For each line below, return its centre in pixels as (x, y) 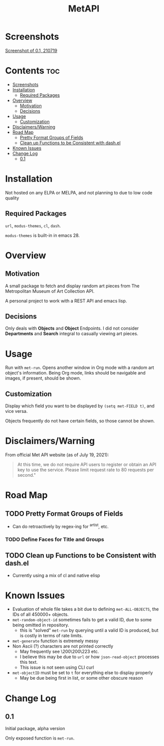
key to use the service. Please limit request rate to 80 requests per (86, 470)
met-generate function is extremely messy (55, 641)
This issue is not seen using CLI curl (57, 667)
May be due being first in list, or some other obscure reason (81, 678)
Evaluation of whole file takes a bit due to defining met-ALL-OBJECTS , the (85, 609)
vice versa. (16, 411)
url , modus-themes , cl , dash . (33, 225)
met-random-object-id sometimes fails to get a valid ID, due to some (82, 620)
